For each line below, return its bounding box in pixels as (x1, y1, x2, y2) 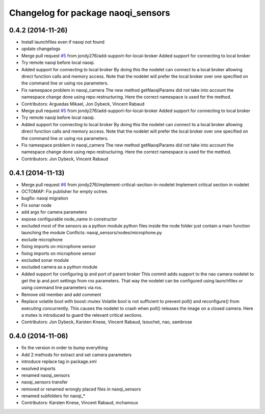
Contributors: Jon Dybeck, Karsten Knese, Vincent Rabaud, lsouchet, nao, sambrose (21, 319, 192, 325)
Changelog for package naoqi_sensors (9, 7, 170, 18)
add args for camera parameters (21, 209, 87, 215)
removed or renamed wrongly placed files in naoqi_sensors (21, 386, 141, 392)
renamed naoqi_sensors (21, 372, 70, 378)
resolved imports (21, 365, 56, 371)
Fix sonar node (21, 202, 52, 208)
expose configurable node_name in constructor (21, 216, 117, 222)
